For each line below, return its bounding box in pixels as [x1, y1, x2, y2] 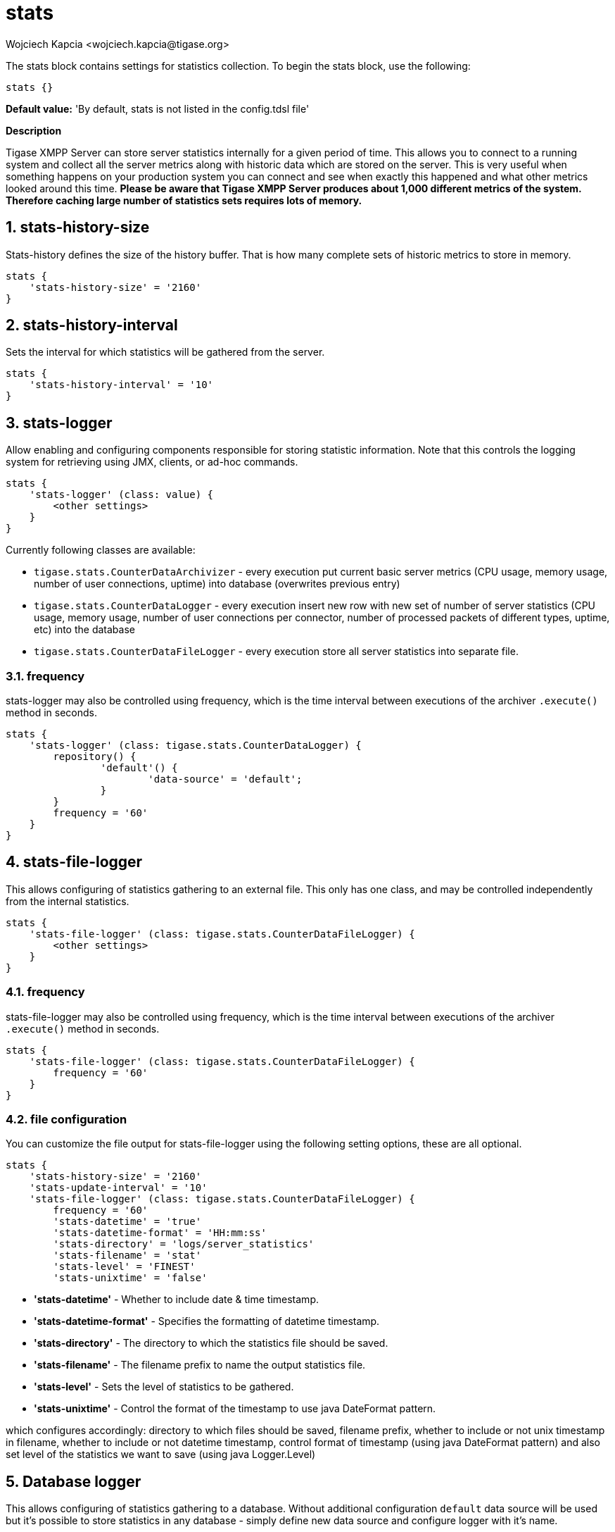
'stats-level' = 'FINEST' [53, 1261, 196, 1273]
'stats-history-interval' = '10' [29, 379, 214, 391]
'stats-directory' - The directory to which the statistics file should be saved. [34, 1337, 388, 1350]
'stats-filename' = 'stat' [53, 1250, 202, 1262]
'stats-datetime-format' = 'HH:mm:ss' [53, 1227, 267, 1239]
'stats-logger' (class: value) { [29, 489, 214, 501]
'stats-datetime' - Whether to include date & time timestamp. [34, 1293, 319, 1306]
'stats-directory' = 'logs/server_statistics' [53, 1238, 315, 1250]
